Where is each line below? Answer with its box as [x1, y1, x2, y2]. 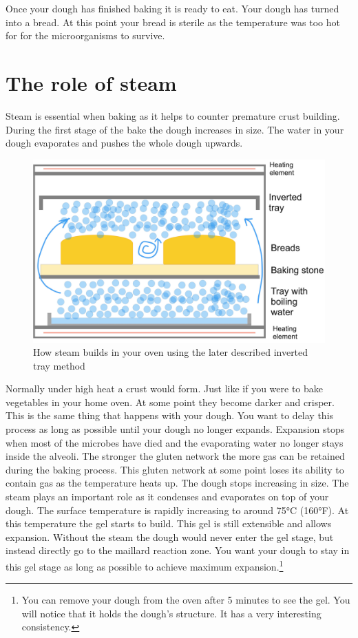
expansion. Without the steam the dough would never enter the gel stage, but [6, 529, 334, 544]
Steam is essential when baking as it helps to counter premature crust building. [6, 108, 340, 123]
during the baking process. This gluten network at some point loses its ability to [6, 462, 344, 476]
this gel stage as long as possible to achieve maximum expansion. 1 [6, 557, 284, 573]
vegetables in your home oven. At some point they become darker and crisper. [6, 394, 335, 409]
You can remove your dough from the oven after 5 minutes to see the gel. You [21, 593, 350, 607]
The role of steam [6, 68, 177, 96]
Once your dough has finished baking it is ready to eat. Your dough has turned [6, 1, 339, 15]
